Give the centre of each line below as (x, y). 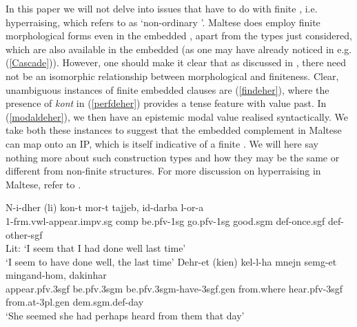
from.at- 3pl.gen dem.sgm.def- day (75, 302)
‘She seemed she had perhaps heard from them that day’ (125, 316)
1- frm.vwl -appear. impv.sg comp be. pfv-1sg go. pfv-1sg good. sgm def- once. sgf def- (175, 220)
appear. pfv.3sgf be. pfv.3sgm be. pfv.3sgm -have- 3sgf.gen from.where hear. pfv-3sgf (174, 288)
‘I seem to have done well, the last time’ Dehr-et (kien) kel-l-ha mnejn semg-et (171, 261)
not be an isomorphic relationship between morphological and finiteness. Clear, (172, 76)
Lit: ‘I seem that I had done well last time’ (96, 248)
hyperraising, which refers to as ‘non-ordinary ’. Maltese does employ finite (163, 22)
